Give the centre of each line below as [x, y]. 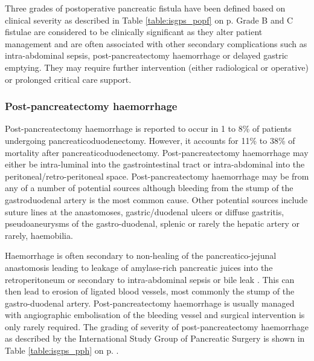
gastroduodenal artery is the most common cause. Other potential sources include [156, 199]
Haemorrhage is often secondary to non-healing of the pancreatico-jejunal [141, 255]
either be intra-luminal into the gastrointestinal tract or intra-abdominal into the [155, 164]
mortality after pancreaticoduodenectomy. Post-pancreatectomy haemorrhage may [157, 152]
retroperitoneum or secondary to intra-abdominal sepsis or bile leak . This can [150, 279]
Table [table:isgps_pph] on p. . [62, 350]
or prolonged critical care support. [68, 79]
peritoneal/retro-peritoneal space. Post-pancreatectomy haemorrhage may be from [157, 176]
